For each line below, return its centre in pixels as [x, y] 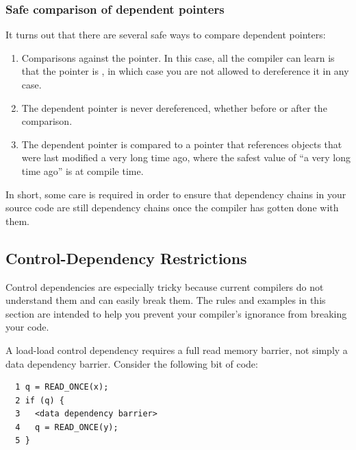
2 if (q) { [40, 400]
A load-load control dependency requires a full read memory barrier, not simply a [177, 350]
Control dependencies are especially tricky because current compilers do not [165, 286]
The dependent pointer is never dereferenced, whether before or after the [174, 107]
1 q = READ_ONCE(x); [62, 387]
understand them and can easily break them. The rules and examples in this [166, 300]
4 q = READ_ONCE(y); [67, 427]
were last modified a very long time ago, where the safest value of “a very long [186, 157]
